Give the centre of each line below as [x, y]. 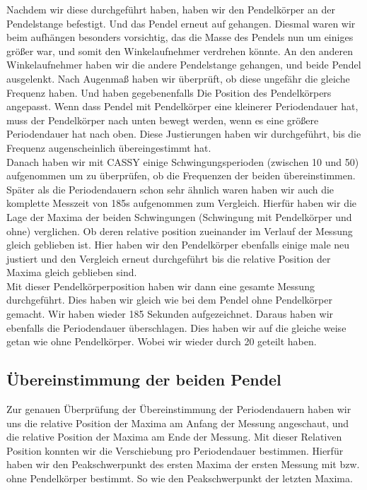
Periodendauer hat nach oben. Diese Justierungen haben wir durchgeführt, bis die [184, 134]
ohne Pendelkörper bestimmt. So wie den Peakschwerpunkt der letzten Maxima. [180, 478]
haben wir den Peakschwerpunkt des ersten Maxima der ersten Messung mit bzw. [183, 464]
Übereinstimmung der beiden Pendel [144, 380]
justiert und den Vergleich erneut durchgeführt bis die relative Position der [169, 258]
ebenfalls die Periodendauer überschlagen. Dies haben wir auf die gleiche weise [176, 327]
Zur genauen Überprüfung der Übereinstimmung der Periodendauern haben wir [179, 409]
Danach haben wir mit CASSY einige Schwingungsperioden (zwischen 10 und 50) [183, 161]
